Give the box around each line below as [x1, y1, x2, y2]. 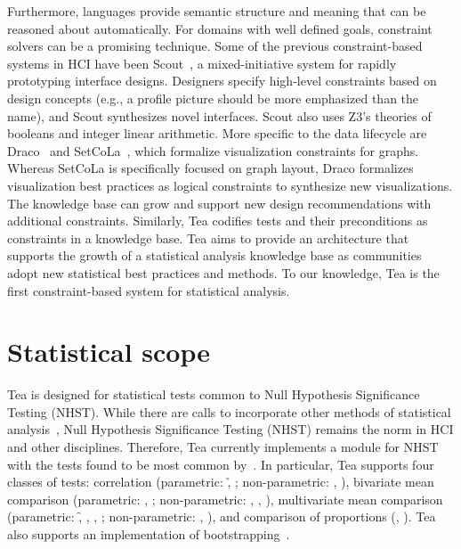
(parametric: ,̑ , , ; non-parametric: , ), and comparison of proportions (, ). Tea [7, 507, 436, 526]
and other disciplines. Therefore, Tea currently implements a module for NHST [7, 438, 439, 455]
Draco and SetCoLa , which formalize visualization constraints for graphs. [7, 141, 419, 160]
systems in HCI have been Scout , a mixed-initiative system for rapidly [7, 53, 397, 72]
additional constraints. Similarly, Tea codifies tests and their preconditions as [7, 211, 428, 230]
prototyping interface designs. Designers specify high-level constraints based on [7, 71, 437, 90]
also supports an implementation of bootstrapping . [7, 524, 290, 543]
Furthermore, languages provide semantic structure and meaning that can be [7, 2, 426, 20]
